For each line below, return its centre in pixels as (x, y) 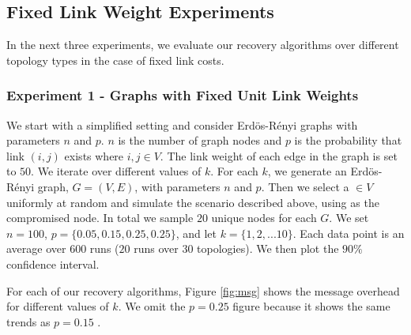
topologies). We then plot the (268, 248)
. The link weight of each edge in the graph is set (279, 155)
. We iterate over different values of (116, 171)
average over (36, 248)
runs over (156, 248)
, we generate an (307, 171)
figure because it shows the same (311, 306)
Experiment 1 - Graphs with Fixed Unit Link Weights (183, 95)
